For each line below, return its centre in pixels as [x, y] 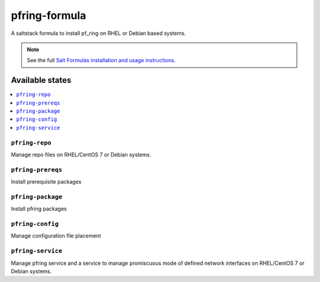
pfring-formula [49, 15]
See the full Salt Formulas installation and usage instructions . [101, 60]
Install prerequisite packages [46, 182]
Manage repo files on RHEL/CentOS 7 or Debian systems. [81, 155]
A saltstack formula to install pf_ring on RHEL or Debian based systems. [98, 33]
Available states [41, 80]
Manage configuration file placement [56, 236]
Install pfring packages [39, 209]
